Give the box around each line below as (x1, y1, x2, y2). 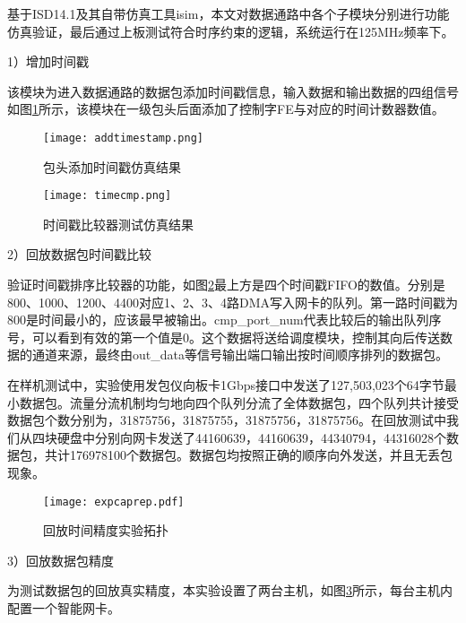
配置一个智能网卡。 (7, 599, 120, 618)
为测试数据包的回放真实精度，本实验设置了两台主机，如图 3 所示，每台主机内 (7, 581, 453, 600)
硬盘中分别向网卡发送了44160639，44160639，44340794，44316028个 (56, 428, 446, 446)
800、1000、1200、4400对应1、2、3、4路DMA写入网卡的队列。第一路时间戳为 (7, 292, 459, 311)
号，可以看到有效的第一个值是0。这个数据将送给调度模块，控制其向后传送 (7, 327, 440, 346)
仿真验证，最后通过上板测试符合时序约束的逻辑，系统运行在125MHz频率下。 (7, 22, 454, 40)
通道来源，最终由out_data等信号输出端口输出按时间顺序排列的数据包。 (31, 345, 448, 364)
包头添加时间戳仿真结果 (43, 157, 181, 176)
